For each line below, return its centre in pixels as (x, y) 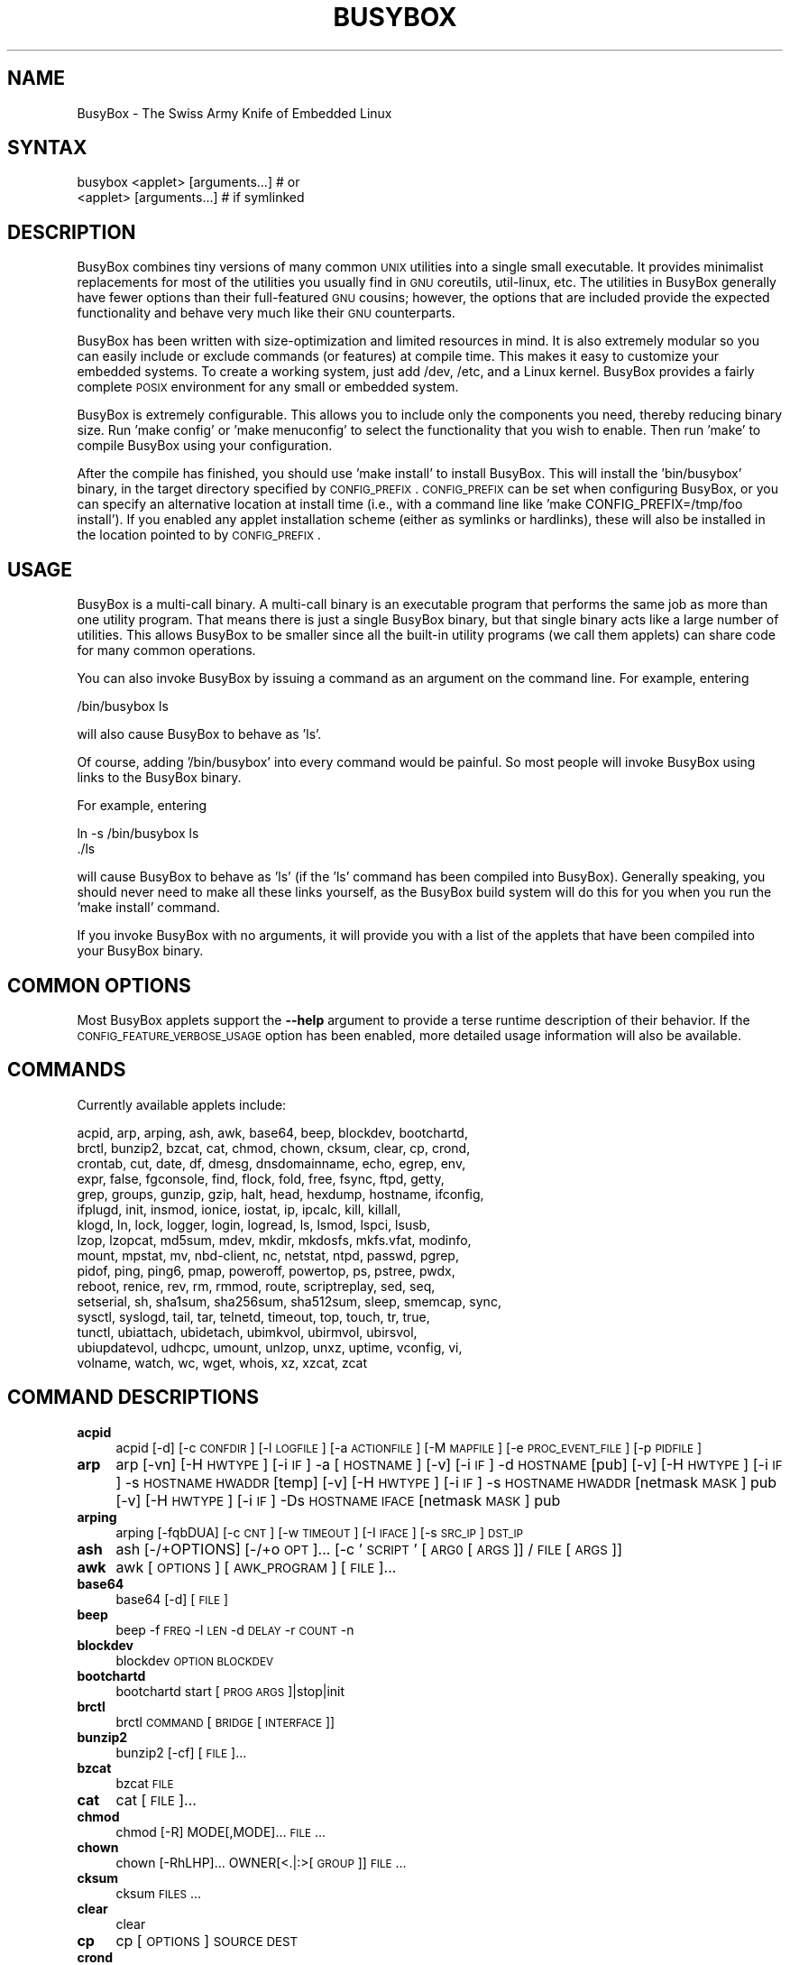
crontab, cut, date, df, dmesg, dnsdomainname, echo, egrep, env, (271, 1163)
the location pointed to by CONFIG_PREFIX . (199, 535)
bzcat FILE (145, 1783)
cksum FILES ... (159, 1893)
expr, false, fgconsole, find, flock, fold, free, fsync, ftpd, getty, (261, 1178)
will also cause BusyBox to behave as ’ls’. (199, 734)
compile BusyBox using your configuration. (205, 446)
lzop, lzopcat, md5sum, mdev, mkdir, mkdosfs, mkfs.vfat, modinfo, (274, 1240)
